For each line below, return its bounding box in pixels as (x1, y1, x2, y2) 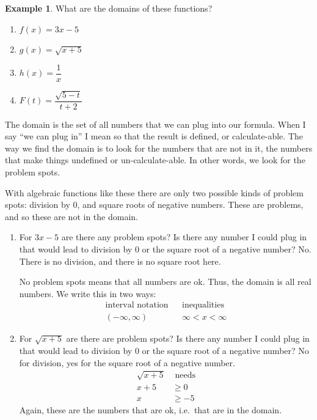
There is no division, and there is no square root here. (19, 254, 221, 267)
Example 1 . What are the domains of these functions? (5, 2, 213, 14)
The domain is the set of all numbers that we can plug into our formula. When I (5, 117, 306, 130)
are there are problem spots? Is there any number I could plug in (66, 332, 310, 345)
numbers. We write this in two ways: (19, 287, 156, 300)
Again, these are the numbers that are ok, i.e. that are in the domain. (19, 403, 282, 416)
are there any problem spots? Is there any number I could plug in (61, 230, 307, 243)
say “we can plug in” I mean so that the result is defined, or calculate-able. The (5, 130, 303, 142)
